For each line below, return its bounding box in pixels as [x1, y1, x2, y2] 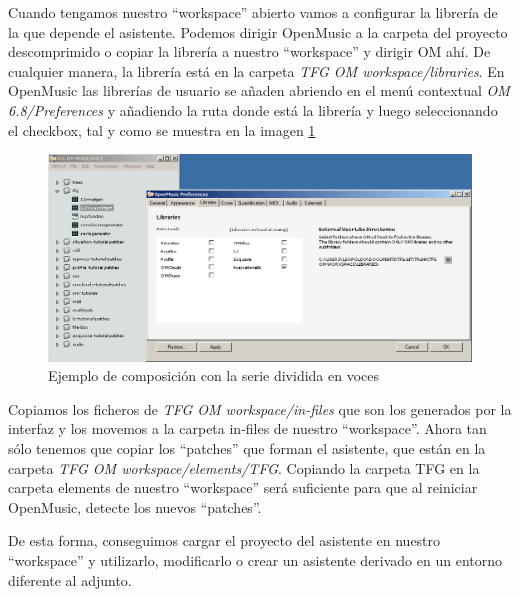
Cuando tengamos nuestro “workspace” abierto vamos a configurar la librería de [8, 2, 498, 22]
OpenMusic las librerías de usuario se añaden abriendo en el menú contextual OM [8, 80, 510, 101]
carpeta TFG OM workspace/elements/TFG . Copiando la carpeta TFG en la [8, 457, 480, 478]
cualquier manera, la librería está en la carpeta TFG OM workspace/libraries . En [8, 60, 505, 81]
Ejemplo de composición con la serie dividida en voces [48, 365, 380, 386]
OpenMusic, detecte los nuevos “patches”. [8, 496, 262, 517]
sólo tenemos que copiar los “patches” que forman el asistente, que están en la [8, 437, 486, 458]
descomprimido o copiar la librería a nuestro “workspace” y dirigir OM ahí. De [8, 41, 491, 62]
